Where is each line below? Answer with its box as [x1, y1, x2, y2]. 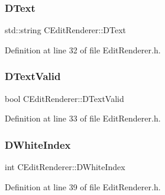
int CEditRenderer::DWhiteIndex [5, 161, 125, 173]
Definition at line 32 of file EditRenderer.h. [5, 43, 161, 56]
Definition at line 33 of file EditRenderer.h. [5, 112, 161, 124]
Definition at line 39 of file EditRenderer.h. [5, 180, 161, 193]
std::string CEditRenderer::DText [5, 24, 127, 36]
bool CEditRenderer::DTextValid [5, 92, 124, 104]
